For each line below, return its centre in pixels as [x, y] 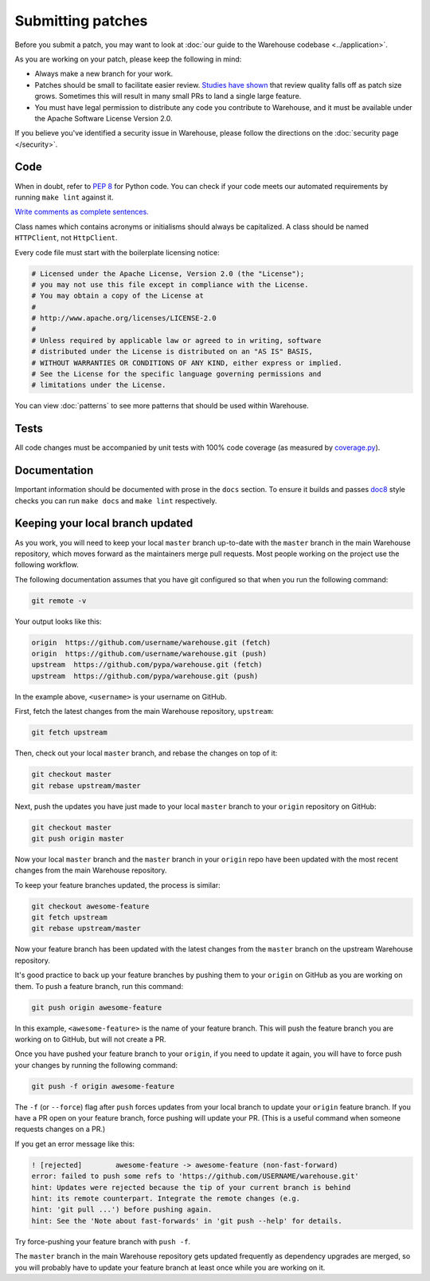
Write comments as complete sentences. [82, 212]
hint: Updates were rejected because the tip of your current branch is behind [191, 1187]
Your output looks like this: [59, 621]
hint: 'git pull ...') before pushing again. [122, 1210]
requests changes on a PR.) [60, 1129]
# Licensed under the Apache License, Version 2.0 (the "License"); [168, 274]
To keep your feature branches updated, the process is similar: [117, 885]
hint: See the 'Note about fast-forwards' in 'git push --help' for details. [187, 1221]
